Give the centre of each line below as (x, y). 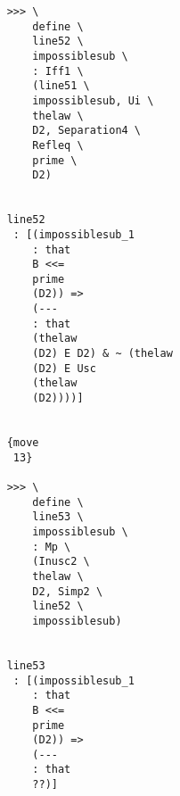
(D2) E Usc (64, 368)
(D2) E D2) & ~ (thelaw (102, 354)
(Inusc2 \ (61, 562)
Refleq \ (58, 145)
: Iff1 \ (58, 71)
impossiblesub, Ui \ (93, 100)
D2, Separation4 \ (87, 131)
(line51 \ (61, 86)
